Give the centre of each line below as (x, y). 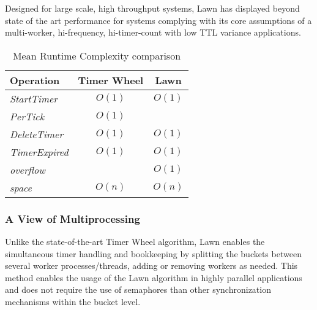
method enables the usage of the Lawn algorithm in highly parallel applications (154, 277)
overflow (28, 169)
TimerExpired (39, 152)
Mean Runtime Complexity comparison (97, 55)
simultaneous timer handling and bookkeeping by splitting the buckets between (153, 253)
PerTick (27, 116)
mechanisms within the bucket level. (73, 301)
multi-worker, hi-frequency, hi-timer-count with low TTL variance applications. (153, 32)
